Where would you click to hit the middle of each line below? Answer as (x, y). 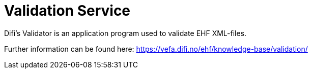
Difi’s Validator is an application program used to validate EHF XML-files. (125, 33)
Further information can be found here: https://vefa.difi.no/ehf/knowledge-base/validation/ (156, 49)
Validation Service (67, 11)
